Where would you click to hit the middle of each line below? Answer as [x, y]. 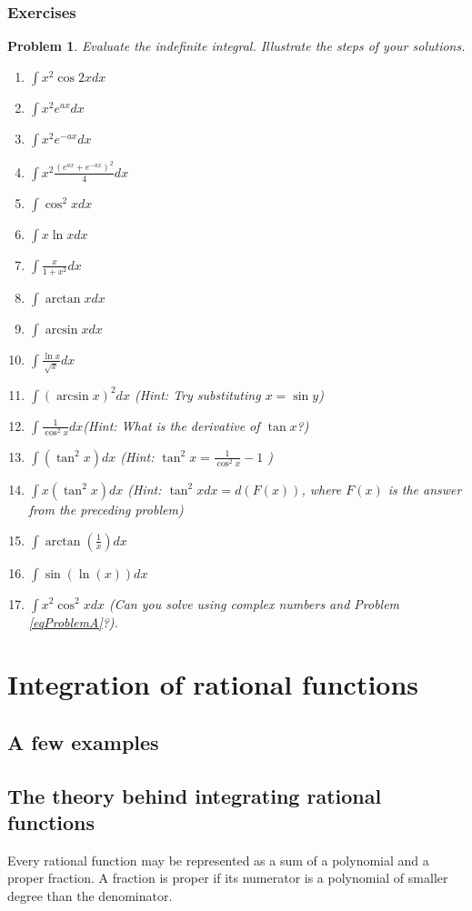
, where [321, 489]
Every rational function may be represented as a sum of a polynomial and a [218, 860]
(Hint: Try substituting [197, 394]
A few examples [83, 741]
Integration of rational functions [213, 684]
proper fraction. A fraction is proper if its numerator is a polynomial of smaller [228, 878]
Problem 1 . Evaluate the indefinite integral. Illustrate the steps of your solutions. [236, 46]
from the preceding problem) [106, 509]
